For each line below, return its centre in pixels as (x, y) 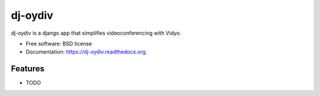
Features (28, 69)
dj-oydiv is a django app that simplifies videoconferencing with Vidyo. (96, 33)
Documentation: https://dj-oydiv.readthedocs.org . (87, 52)
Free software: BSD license (59, 44)
